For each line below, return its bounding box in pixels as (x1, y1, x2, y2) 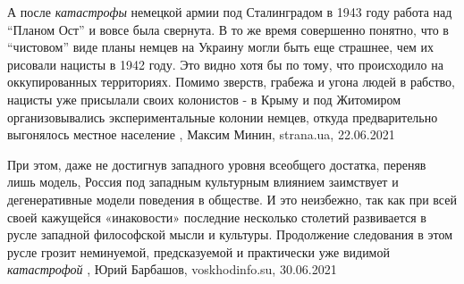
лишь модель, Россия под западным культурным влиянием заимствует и (7, 172, 399, 191)
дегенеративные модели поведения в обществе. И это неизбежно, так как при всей (7, 189, 457, 208)
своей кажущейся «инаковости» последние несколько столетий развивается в (7, 207, 426, 226)
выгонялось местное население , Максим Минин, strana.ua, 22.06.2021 (7, 125, 395, 144)
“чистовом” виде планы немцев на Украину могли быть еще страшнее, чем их (7, 38, 434, 56)
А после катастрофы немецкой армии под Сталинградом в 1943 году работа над (7, 3, 452, 21)
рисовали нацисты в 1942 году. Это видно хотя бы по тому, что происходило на (7, 54, 443, 73)
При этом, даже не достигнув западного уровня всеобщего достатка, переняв (7, 155, 426, 173)
